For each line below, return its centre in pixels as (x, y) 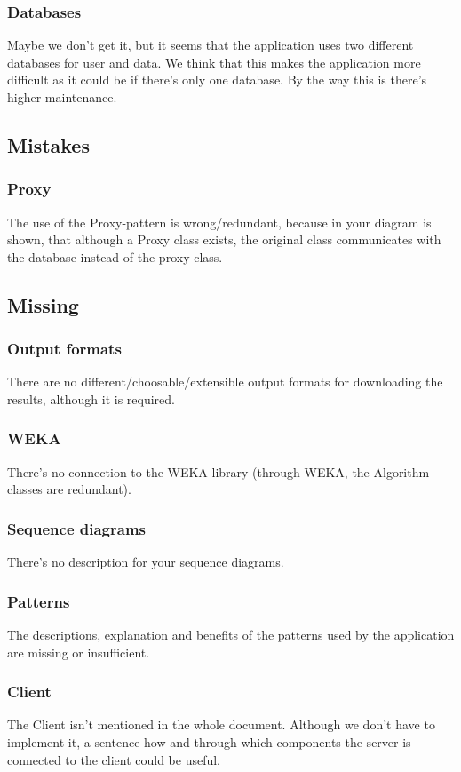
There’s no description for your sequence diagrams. (146, 562)
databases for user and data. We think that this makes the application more (214, 62)
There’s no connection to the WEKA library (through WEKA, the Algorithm (219, 471)
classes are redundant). (69, 489)
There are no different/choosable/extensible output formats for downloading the (225, 382)
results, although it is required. (91, 398)
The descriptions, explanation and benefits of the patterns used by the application (231, 634)
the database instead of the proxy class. (115, 256)
